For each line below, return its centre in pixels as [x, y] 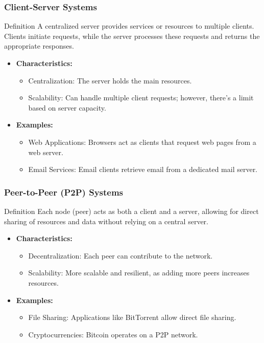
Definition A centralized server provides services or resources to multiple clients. [129, 26]
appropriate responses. [39, 46]
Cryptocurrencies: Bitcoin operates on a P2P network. [113, 334]
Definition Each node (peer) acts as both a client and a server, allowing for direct [131, 211]
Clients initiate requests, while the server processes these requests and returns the [132, 36]
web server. [46, 152]
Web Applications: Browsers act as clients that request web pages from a [142, 142]
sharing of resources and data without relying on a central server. [106, 221]
